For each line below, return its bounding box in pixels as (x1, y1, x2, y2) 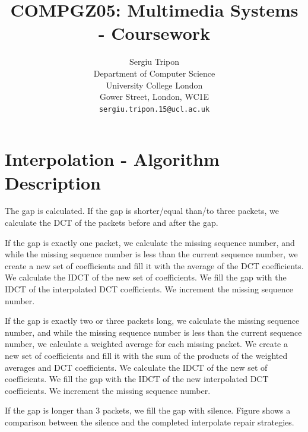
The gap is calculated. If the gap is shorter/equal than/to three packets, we (5, 204, 279, 217)
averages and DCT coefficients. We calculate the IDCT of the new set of (5, 361, 268, 373)
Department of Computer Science (93, 67, 215, 79)
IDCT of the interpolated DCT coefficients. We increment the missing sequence (5, 283, 294, 295)
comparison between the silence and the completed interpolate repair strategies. (5, 415, 294, 428)
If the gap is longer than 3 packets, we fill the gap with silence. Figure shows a (5, 404, 291, 417)
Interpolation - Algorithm (5, 147, 220, 171)
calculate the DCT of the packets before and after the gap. (5, 216, 218, 229)
